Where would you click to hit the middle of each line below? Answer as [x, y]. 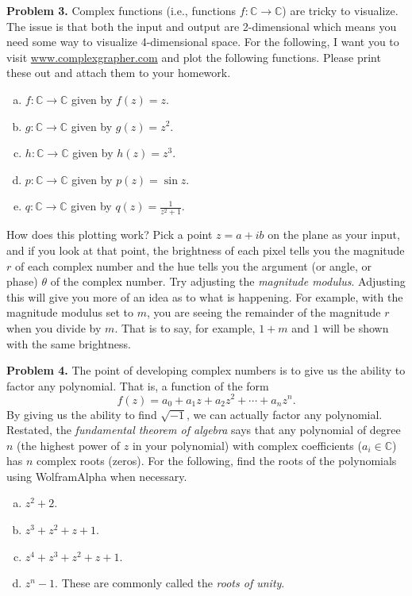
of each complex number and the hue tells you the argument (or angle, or [193, 265]
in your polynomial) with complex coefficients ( [247, 445]
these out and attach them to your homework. [119, 73]
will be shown [356, 328]
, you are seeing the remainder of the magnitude [264, 312]
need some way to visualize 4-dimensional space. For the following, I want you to [203, 42]
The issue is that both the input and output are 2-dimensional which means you [202, 26]
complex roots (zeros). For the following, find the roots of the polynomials [217, 461]
